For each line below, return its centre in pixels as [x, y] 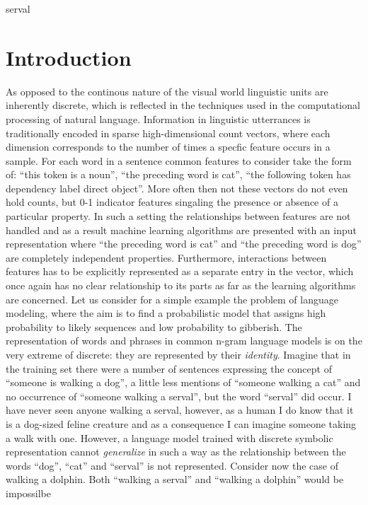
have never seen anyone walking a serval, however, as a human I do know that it [180, 410]
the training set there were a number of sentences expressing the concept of [169, 368]
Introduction [69, 57]
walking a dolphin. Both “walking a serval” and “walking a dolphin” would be [175, 479]
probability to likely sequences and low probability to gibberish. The [154, 326]
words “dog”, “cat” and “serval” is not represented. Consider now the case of [172, 465]
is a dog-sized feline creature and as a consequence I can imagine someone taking [181, 423]
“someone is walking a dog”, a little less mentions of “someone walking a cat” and [183, 382]
